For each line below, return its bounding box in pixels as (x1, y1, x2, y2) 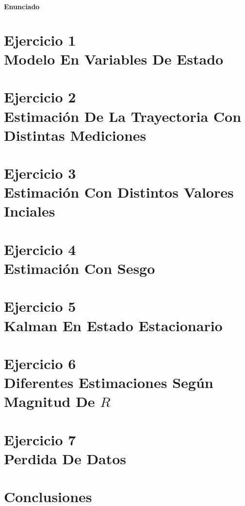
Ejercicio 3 (4, 163, 76, 183)
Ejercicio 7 (4, 429, 76, 449)
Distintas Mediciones (4, 125, 147, 145)
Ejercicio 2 (4, 87, 76, 107)
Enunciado (4, 1, 40, 11)
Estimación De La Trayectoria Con (4, 106, 242, 126)
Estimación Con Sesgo (4, 258, 155, 278)
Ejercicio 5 (4, 296, 76, 316)
